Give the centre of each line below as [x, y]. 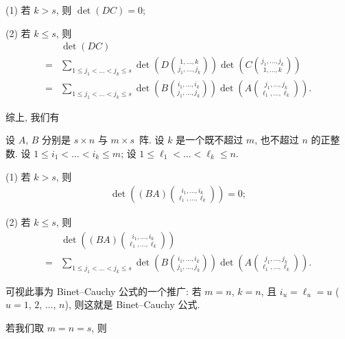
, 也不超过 [277, 140]
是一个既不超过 [210, 140]
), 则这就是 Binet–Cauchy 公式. [132, 304]
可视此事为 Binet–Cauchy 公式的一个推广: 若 [104, 291]
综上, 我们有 [33, 116]
